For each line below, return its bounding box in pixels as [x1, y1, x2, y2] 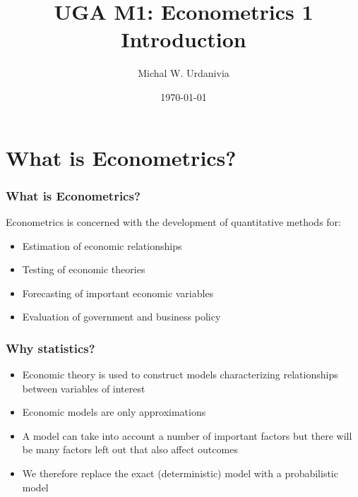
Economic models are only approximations [22, 405, 206, 419]
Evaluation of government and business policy [22, 309, 221, 324]
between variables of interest [22, 381, 145, 395]
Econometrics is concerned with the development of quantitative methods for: [6, 214, 341, 229]
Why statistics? [6, 339, 95, 357]
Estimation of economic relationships [22, 238, 182, 253]
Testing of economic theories [22, 262, 145, 277]
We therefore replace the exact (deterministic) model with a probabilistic [22, 466, 338, 481]
